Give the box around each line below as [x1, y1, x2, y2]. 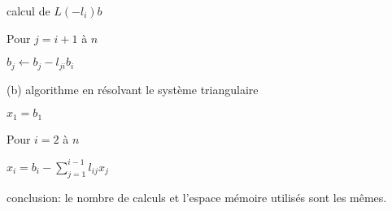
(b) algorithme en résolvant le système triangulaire [7, 80, 259, 97]
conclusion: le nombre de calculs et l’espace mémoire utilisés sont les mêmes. [7, 188, 387, 205]
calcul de [7, 2, 50, 19]
